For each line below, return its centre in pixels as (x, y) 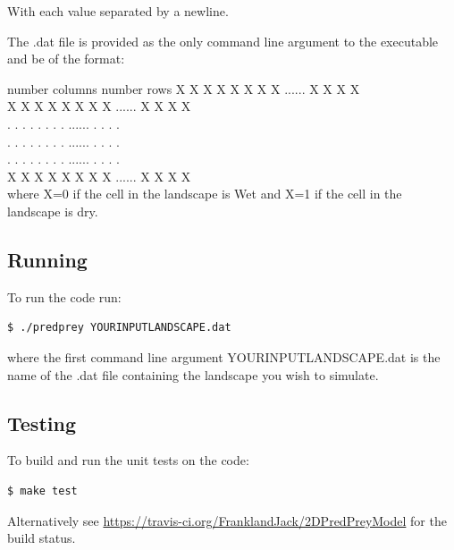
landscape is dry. (53, 211)
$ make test (42, 491)
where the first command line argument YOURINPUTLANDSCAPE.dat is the (224, 356)
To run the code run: (64, 296)
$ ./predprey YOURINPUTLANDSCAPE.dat (119, 328)
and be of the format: (66, 59)
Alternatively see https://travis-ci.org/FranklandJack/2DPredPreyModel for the (227, 520)
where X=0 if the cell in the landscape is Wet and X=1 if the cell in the (205, 194)
